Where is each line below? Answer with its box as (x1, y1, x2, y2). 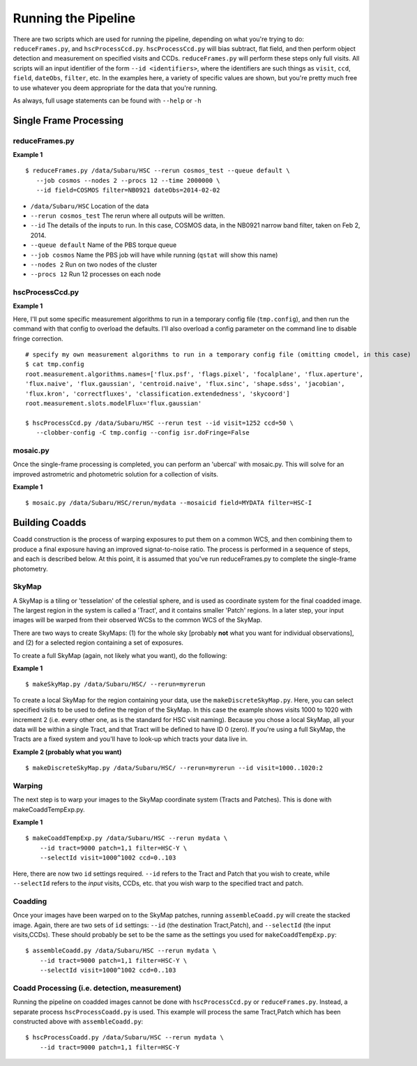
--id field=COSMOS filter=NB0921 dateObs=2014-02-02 (36, 186, 220, 195)
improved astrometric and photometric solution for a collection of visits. (13, 470, 219, 478)
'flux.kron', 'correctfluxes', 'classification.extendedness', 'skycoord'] (25, 389, 290, 398)
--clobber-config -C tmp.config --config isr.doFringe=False (36, 429, 250, 437)
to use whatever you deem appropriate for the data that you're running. (13, 84, 218, 92)
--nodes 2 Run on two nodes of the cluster (30, 260, 158, 269)
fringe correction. (13, 334, 63, 343)
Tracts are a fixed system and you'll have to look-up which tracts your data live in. (13, 735, 248, 743)
